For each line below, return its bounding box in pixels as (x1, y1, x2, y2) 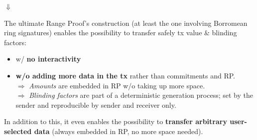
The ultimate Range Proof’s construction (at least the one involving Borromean (4, 17, 248, 28)
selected (4, 126, 32, 136)
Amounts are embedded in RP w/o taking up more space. (29, 80, 205, 90)
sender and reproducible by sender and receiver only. (15, 99, 176, 110)
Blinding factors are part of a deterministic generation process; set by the (29, 90, 253, 100)
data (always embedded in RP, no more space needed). (34, 126, 203, 136)
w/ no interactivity (15, 54, 81, 64)
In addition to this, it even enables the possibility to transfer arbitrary (4, 116, 227, 127)
